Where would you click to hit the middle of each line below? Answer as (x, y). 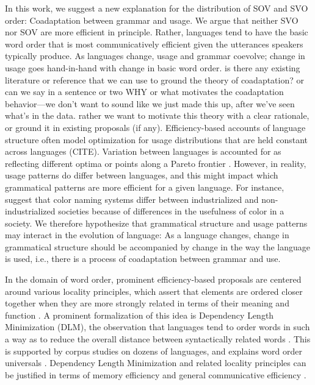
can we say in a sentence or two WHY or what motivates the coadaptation (144, 92)
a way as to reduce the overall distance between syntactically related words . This (158, 339)
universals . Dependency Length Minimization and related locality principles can (156, 363)
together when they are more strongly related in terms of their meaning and (147, 303)
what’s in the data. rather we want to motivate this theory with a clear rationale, (157, 115)
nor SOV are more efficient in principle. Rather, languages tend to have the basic (157, 32)
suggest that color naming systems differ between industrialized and (132, 199)
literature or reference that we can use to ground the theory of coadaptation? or (154, 79)
